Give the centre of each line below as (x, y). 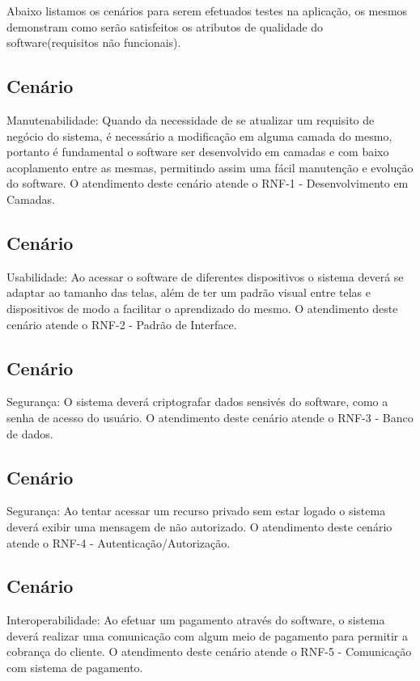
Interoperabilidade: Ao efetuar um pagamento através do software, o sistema (196, 620)
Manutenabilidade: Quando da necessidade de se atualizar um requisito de (191, 119)
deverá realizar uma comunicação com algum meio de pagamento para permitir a (208, 635)
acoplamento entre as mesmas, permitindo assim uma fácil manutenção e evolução (210, 167)
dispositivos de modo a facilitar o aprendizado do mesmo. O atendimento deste (202, 308)
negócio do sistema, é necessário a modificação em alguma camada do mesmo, (199, 135)
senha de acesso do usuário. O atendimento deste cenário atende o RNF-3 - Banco (210, 417)
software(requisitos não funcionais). (94, 42)
